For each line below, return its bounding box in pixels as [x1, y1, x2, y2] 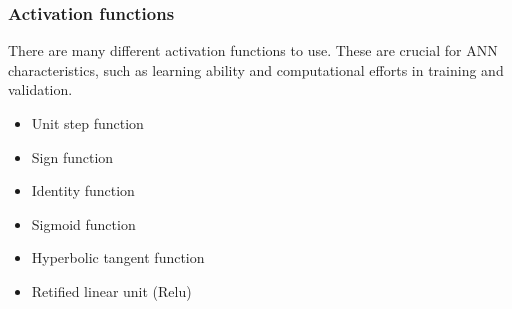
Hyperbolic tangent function [31, 247, 205, 268]
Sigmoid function [31, 213, 136, 234]
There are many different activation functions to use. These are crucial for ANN [8, 40, 498, 61]
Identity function [31, 180, 135, 201]
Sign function [31, 146, 114, 167]
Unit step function [31, 113, 144, 133]
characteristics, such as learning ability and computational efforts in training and [8, 59, 504, 80]
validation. [8, 79, 73, 100]
